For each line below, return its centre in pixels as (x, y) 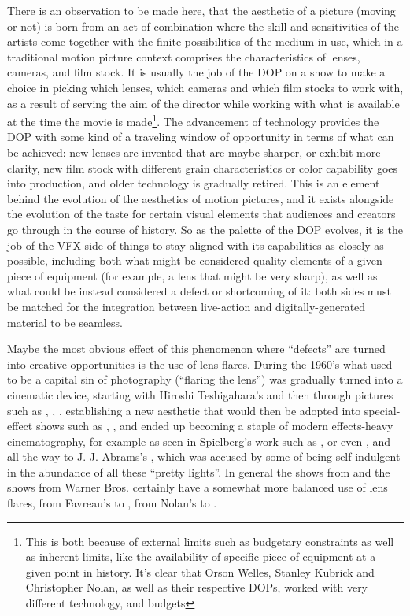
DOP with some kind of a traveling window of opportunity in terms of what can (201, 137)
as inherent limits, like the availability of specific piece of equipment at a (201, 557)
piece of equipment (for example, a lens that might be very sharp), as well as (192, 275)
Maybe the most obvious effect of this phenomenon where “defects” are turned (196, 349)
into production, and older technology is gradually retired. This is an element (194, 183)
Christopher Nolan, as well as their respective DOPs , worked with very (197, 587)
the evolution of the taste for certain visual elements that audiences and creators (201, 214)
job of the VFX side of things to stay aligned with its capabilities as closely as (196, 245)
